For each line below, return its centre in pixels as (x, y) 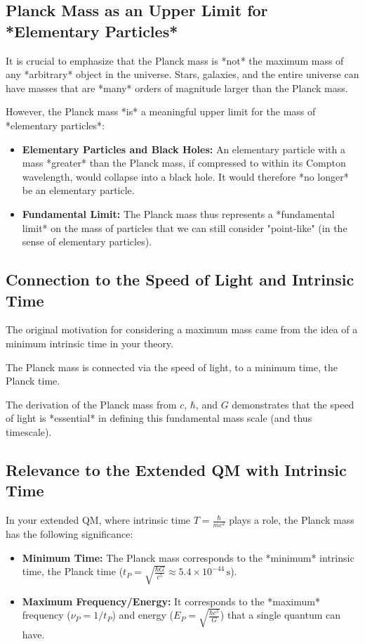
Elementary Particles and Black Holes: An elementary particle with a (184, 149)
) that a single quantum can (280, 615)
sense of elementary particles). (87, 241)
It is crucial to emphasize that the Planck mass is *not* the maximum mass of (175, 60)
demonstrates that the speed (293, 404)
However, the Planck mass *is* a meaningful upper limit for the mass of (161, 111)
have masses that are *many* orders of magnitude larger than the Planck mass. (177, 88)
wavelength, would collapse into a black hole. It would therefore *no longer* (185, 176)
